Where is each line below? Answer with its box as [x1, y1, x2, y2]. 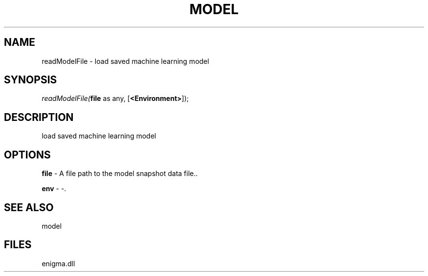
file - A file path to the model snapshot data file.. [42, 169, 198, 178]
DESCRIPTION [4, 111, 74, 123]
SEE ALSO [4, 201, 54, 214]
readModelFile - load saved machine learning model [42, 57, 209, 65]
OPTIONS [4, 148, 51, 161]
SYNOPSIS [4, 74, 57, 86]
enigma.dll [42, 259, 75, 268]
